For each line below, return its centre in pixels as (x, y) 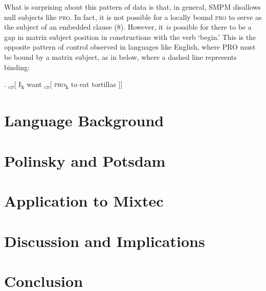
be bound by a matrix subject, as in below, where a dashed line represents (120, 57)
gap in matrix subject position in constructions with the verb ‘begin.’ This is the (130, 37)
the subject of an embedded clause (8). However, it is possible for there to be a (128, 27)
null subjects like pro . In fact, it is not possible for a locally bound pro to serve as (133, 17)
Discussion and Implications (105, 241)
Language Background (84, 120)
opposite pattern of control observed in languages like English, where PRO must (130, 47)
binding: (17, 67)
